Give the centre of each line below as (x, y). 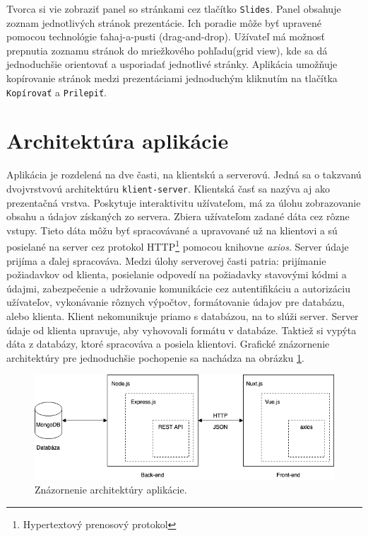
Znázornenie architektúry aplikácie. (111, 490)
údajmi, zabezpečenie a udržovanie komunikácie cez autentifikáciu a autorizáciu (178, 288)
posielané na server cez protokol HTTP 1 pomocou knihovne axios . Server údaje (178, 246)
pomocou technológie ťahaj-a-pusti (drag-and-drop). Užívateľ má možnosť (166, 36)
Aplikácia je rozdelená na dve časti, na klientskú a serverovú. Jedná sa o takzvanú (184, 175)
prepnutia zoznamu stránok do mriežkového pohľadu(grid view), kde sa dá (167, 50)
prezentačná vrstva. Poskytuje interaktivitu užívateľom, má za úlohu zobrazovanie (184, 202)
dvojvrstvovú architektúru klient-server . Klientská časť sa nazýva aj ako (168, 188)
